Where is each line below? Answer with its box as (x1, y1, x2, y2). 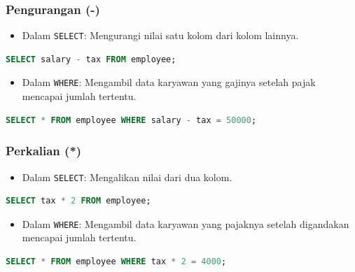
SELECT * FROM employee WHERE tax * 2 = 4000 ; (6, 257, 227, 267)
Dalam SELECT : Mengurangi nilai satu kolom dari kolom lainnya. (22, 28, 299, 43)
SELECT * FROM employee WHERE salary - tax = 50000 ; (6, 115, 257, 125)
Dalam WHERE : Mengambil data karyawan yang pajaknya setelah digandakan (22, 216, 349, 231)
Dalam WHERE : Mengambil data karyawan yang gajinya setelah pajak (22, 75, 316, 90)
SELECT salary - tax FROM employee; (6, 54, 176, 64)
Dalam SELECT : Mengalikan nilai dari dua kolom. (22, 169, 232, 184)
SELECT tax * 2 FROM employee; (6, 196, 151, 206)
